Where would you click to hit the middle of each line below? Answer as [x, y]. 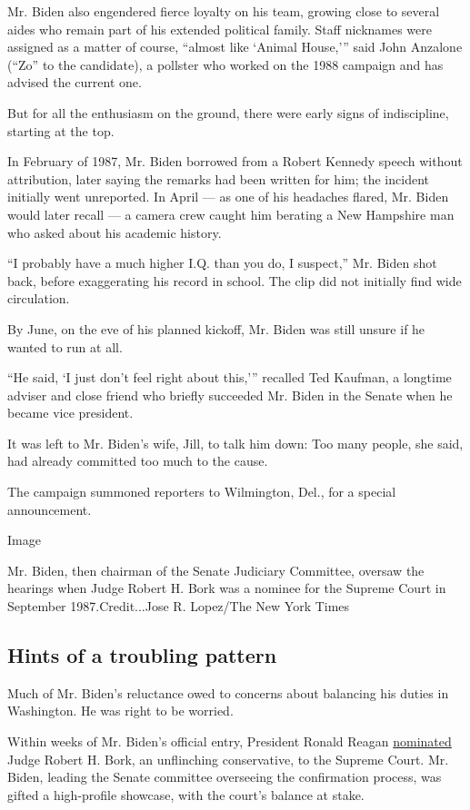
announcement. [50, 509]
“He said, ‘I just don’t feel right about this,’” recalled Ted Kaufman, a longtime [230, 377]
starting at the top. [61, 130]
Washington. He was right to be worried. [120, 711]
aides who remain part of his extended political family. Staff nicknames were [220, 29]
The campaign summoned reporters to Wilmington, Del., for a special [202, 492]
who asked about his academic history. [115, 232]
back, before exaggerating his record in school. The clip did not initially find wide [235, 280]
